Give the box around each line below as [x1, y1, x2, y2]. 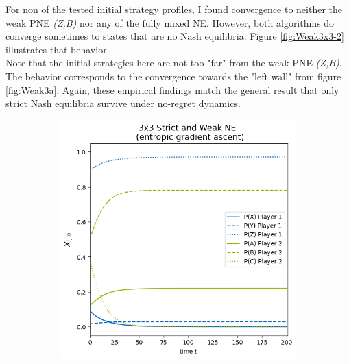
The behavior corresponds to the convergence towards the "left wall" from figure [5, 69, 341, 83]
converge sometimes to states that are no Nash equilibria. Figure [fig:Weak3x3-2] [5, 29, 344, 43]
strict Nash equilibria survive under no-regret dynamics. [5, 96, 241, 110]
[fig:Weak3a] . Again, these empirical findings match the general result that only [5, 82, 339, 97]
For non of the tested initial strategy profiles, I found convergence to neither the [5, 2, 343, 16]
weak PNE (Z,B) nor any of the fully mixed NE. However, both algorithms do [5, 15, 335, 29]
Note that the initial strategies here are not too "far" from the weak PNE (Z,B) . [5, 56, 342, 70]
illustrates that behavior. [5, 42, 110, 56]
